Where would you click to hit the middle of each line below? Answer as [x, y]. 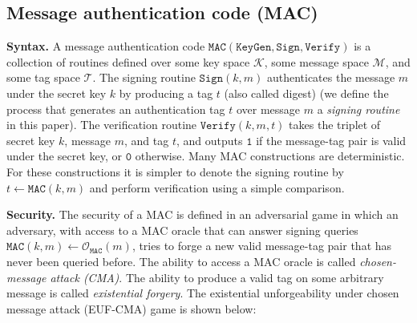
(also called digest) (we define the [306, 93]
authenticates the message [331, 77]
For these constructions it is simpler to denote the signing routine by [175, 171]
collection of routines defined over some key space [128, 61]
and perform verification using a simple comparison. [217, 187]
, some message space [316, 61]
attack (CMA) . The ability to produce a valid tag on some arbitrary [217, 277]
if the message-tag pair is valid [331, 140]
